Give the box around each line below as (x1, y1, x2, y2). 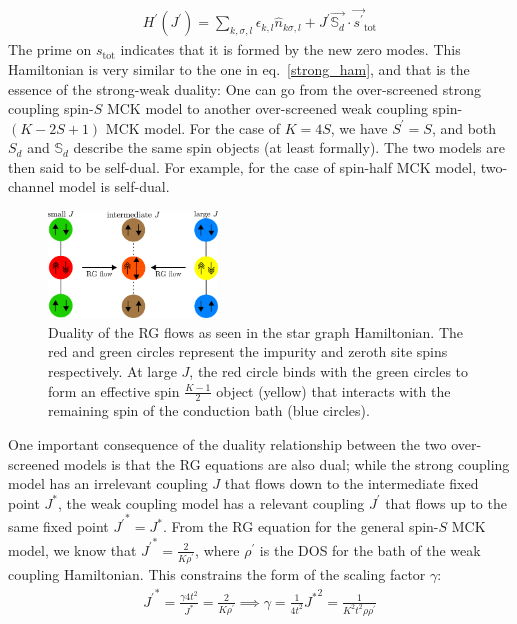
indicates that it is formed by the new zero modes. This (120, 39, 461, 60)
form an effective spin (48, 380, 180, 401)
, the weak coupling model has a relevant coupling (58, 492, 365, 513)
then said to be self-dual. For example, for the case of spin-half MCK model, (8, 156, 477, 177)
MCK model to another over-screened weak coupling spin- (106, 98, 463, 119)
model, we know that (8, 539, 137, 560)
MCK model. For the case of (105, 117, 280, 138)
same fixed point (8, 516, 109, 537)
